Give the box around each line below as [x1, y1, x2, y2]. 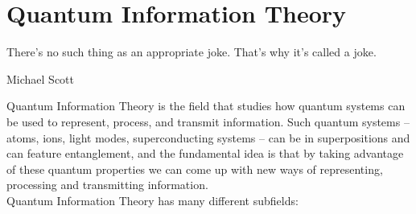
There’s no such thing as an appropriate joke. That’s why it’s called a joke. [6, 43, 377, 60]
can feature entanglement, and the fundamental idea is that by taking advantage [6, 145, 404, 162]
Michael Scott [6, 70, 74, 87]
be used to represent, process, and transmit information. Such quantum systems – [6, 113, 410, 130]
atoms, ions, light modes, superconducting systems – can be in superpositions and [6, 129, 410, 146]
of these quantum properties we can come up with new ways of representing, [6, 160, 383, 177]
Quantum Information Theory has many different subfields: [6, 191, 299, 208]
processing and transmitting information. [6, 176, 208, 193]
